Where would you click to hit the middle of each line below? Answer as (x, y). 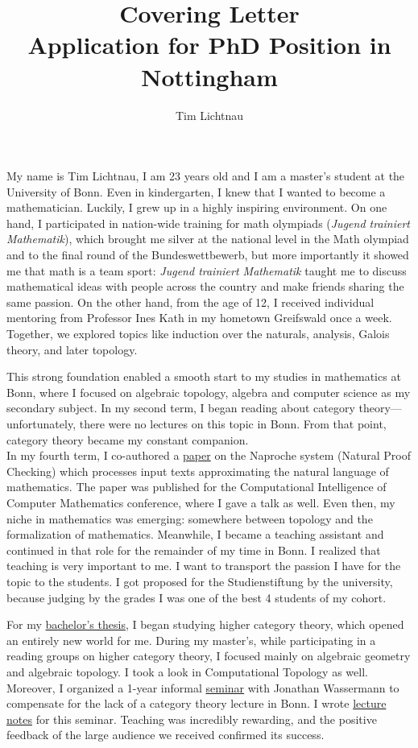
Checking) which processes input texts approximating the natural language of (198, 471)
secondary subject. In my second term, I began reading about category (181, 408)
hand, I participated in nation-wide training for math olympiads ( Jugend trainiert (209, 223)
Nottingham (209, 76)
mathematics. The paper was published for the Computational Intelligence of (197, 487)
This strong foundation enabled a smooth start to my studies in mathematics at (204, 376)
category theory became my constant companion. (128, 439)
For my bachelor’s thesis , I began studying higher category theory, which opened (205, 624)
